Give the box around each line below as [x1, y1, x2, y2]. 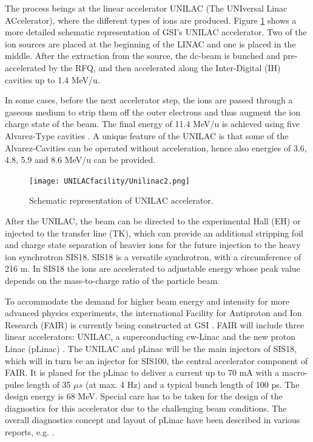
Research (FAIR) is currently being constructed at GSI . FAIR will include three [5, 318, 305, 331]
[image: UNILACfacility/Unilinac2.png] [29, 176, 190, 185]
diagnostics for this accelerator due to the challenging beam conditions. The [5, 401, 287, 414]
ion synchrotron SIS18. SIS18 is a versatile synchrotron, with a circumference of [5, 250, 301, 263]
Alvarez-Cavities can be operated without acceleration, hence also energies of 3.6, [5, 141, 307, 154]
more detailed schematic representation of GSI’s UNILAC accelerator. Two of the [5, 26, 307, 38]
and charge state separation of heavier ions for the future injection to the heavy [5, 238, 301, 251]
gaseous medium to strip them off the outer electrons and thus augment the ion [5, 105, 300, 118]
